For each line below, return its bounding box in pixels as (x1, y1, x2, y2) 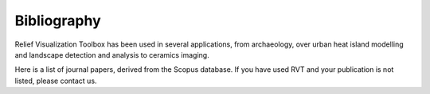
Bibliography (14, 12, 101, 29)
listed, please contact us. (14, 76, 97, 85)
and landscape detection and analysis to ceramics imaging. (14, 50, 210, 59)
